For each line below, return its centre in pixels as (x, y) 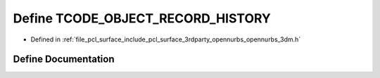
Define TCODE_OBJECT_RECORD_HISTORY (142, 18)
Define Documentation (64, 59)
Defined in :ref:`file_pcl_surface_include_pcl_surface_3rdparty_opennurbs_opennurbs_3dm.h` (166, 39)
